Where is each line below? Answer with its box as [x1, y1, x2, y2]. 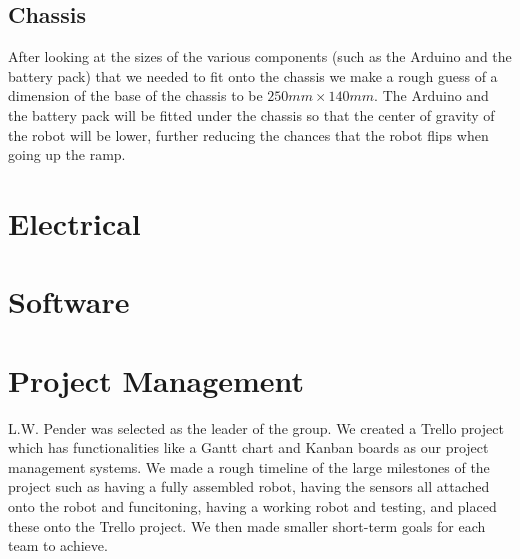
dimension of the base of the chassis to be [8, 85, 263, 106]
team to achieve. [8, 535, 108, 556]
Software [8, 281, 130, 322]
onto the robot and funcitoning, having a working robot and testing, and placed [8, 496, 497, 517]
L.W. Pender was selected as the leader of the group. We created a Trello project [8, 417, 504, 438]
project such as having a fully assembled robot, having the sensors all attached [8, 476, 490, 497]
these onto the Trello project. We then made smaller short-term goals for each [8, 515, 486, 536]
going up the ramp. [8, 144, 126, 165]
